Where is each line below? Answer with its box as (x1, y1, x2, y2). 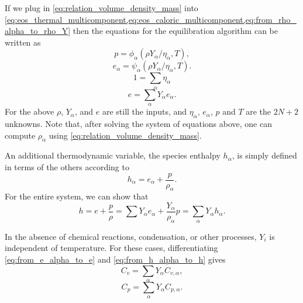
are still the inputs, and (102, 105, 187, 118)
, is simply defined (232, 149, 297, 161)
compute (5, 129, 36, 141)
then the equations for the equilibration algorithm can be (73, 25, 278, 37)
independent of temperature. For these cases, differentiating (5, 242, 218, 254)
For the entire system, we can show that (5, 190, 149, 202)
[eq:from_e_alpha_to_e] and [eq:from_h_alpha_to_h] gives (5, 253, 226, 266)
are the (246, 105, 271, 118)
